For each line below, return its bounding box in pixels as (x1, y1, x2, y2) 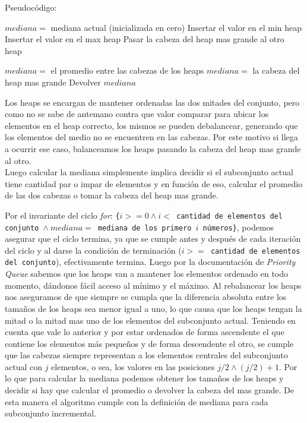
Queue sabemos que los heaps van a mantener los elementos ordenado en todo (5, 267, 289, 280)
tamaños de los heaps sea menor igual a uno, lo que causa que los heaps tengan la (5, 302, 302, 314)
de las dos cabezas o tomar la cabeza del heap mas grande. (5, 189, 219, 201)
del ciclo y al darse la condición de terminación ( (5, 244, 182, 256)
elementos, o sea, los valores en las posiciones (51, 360, 215, 373)
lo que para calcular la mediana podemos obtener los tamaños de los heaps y (5, 372, 284, 384)
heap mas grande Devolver (5, 75, 101, 88)
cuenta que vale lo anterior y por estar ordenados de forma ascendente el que (5, 326, 284, 338)
